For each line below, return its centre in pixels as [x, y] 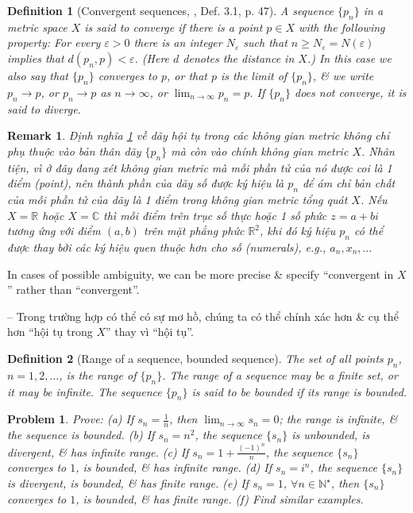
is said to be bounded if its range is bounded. [299, 391]
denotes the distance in [239, 58]
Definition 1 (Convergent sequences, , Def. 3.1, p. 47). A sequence [171, 10]
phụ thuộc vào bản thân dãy [74, 150]
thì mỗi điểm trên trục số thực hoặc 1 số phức [215, 215]
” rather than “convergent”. [73, 289]
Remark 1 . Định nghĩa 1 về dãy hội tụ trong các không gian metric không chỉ [199, 135]
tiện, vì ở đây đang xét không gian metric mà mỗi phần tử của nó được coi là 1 [200, 167]
